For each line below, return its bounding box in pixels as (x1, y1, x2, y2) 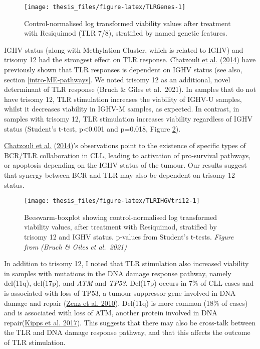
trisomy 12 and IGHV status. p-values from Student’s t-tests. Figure (24, 231, 234, 242)
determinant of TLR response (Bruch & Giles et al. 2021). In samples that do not (4, 84, 256, 94)
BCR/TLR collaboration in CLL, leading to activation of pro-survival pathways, (4, 150, 251, 160)
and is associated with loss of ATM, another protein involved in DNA (4, 307, 217, 318)
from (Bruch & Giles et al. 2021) (24, 241, 127, 252)
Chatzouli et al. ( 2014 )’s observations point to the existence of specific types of (4, 140, 246, 151)
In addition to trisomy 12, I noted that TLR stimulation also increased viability (4, 258, 249, 269)
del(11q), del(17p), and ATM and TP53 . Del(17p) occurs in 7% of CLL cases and (4, 278, 254, 288)
